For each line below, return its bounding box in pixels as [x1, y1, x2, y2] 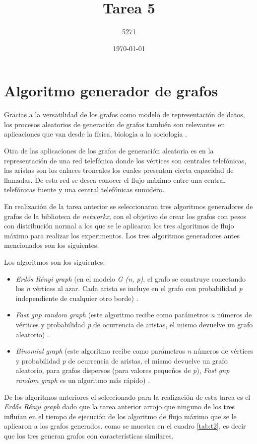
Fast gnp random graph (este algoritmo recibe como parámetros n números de [15, 309, 252, 320]
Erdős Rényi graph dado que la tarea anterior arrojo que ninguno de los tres [4, 401, 235, 412]
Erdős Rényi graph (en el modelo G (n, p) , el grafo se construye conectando [15, 273, 246, 284]
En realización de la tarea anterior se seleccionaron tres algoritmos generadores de [4, 201, 253, 211]
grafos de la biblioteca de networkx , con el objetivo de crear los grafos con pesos [4, 211, 247, 221]
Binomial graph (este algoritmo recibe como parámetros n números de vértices [15, 346, 254, 356]
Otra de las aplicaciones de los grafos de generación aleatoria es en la [4, 146, 214, 156]
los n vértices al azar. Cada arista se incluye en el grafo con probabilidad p [15, 283, 243, 294]
